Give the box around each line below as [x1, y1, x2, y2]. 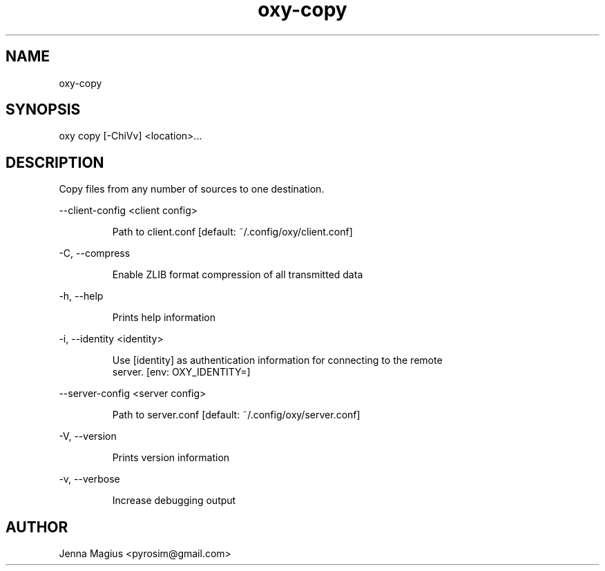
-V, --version [59, 430, 117, 443]
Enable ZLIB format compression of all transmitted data [112, 269, 363, 281]
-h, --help [59, 290, 104, 302]
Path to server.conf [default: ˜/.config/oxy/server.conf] [112, 409, 361, 421]
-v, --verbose [59, 473, 120, 485]
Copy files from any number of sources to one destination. [59, 183, 325, 195]
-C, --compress [59, 247, 131, 260]
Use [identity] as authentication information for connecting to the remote [112, 354, 443, 367]
